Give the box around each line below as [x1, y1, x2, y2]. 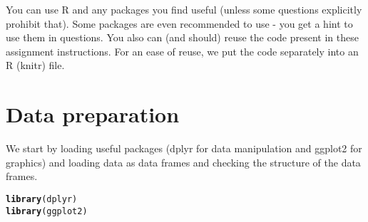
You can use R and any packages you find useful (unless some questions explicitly [6, 2, 362, 16]
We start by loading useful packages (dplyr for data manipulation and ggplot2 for [6, 141, 362, 156]
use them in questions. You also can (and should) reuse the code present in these [6, 30, 359, 45]
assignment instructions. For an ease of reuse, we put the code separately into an [6, 43, 359, 58]
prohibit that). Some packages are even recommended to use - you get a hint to [6, 16, 353, 31]
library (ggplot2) [6, 206, 88, 216]
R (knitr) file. [6, 58, 65, 73]
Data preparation [6, 100, 180, 129]
